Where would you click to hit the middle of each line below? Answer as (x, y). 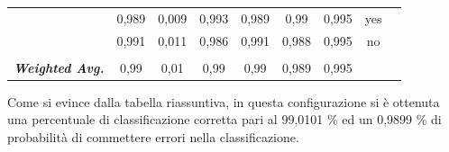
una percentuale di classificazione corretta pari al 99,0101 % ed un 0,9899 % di (224, 119)
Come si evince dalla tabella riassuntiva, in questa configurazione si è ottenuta (224, 101)
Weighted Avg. (59, 67)
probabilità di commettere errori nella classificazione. (153, 136)
